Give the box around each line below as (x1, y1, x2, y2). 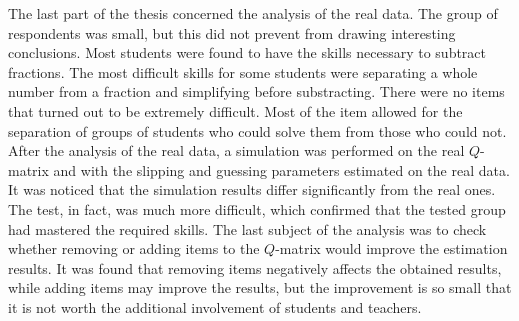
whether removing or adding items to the (8, 238, 260, 259)
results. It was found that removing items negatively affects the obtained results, (8, 257, 502, 278)
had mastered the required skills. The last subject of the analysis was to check (8, 218, 487, 239)
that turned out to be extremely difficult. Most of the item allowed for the (8, 100, 463, 121)
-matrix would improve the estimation (275, 238, 508, 259)
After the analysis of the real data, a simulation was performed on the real (8, 140, 465, 161)
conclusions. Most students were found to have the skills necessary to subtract (8, 42, 487, 63)
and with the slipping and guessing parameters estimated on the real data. (53, 159, 510, 180)
